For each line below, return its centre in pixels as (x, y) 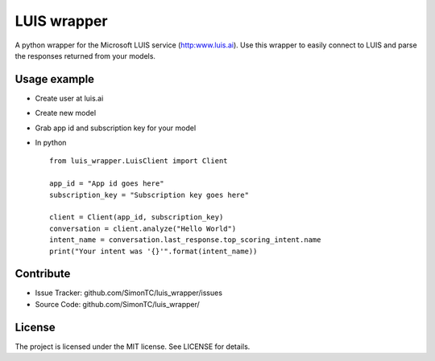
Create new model (66, 113)
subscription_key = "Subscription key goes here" (149, 195)
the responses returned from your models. (85, 55)
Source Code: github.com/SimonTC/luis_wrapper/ (118, 304)
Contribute (43, 274)
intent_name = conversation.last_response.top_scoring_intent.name (185, 240)
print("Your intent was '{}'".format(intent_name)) (153, 251)
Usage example (55, 79)
